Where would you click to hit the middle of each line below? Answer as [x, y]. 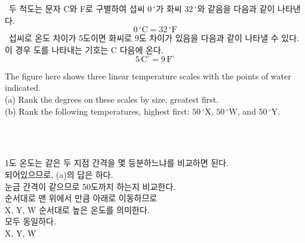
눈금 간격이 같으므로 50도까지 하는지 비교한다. [90, 186]
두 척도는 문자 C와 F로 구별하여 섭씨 [77, 8]
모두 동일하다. [30, 221]
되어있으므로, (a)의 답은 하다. [59, 175]
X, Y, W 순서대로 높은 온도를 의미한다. [77, 209]
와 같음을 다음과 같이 [236, 8]
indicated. [23, 87]
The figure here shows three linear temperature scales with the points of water [148, 76]
